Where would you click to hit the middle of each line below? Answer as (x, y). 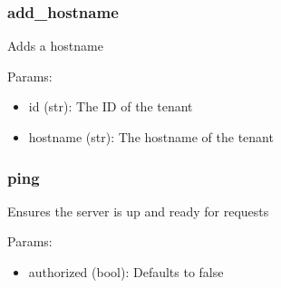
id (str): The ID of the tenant (111, 106)
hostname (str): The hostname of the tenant (151, 137)
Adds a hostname (55, 46)
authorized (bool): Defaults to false (126, 272)
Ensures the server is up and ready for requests (138, 211)
